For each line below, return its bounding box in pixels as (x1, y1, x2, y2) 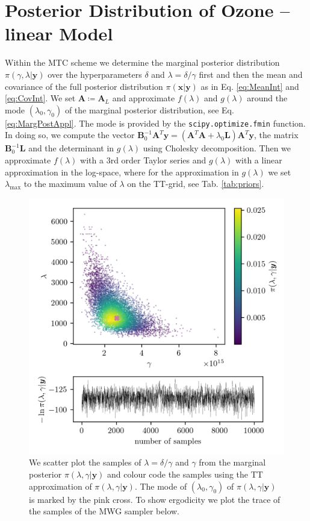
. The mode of (134, 479, 187, 492)
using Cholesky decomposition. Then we (143, 142, 291, 154)
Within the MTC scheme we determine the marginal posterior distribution (5, 56, 280, 69)
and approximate (112, 92, 175, 104)
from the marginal (199, 456, 266, 469)
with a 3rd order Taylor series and (80, 153, 206, 166)
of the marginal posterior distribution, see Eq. (64, 103, 234, 116)
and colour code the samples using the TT (107, 467, 263, 480)
